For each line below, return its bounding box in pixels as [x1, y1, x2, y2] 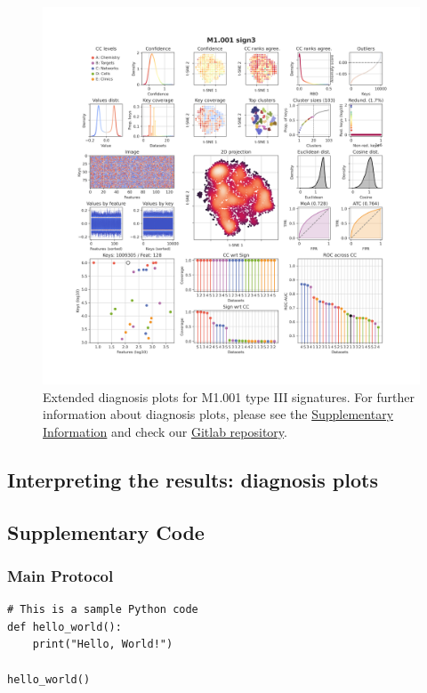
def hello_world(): [7, 620, 122, 633]
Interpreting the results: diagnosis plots [7, 465, 378, 493]
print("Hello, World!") [32, 638, 173, 651]
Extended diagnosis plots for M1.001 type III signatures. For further [43, 387, 415, 406]
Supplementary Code [7, 518, 205, 545]
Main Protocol [7, 564, 114, 586]
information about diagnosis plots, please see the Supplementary [43, 405, 394, 423]
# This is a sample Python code [7, 603, 198, 616]
